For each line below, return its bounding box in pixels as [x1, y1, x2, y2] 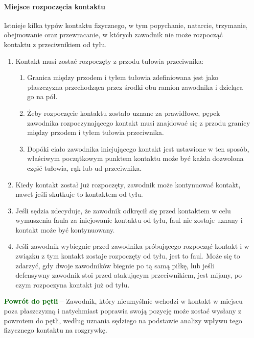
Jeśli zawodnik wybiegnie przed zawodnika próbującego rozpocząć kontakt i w [15, 241, 249, 251]
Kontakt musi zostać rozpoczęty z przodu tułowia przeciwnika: [15, 55, 204, 66]
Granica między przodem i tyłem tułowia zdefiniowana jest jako [27, 72, 218, 82]
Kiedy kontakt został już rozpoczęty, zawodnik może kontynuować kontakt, [15, 179, 241, 189]
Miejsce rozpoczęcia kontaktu [4, 1, 105, 11]
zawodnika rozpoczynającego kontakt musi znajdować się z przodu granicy [27, 117, 250, 128]
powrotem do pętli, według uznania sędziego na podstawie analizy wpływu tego [4, 315, 242, 325]
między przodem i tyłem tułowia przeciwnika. [27, 127, 164, 137]
